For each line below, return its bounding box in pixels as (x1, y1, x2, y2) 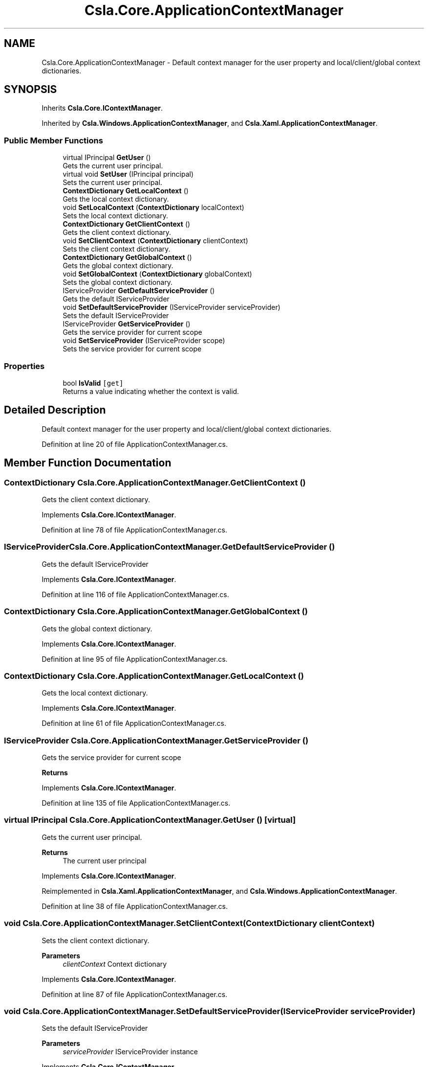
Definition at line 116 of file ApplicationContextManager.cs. (42, 590, 229, 599)
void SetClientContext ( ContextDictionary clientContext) (63, 236, 248, 245)
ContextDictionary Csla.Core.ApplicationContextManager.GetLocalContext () (4, 671, 304, 681)
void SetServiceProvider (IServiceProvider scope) (63, 336, 225, 345)
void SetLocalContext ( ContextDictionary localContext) (63, 203, 244, 212)
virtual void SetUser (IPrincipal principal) (63, 170, 194, 179)
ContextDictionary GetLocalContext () (63, 186, 189, 195)
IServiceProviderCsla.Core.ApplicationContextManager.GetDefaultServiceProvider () (4, 542, 335, 552)
